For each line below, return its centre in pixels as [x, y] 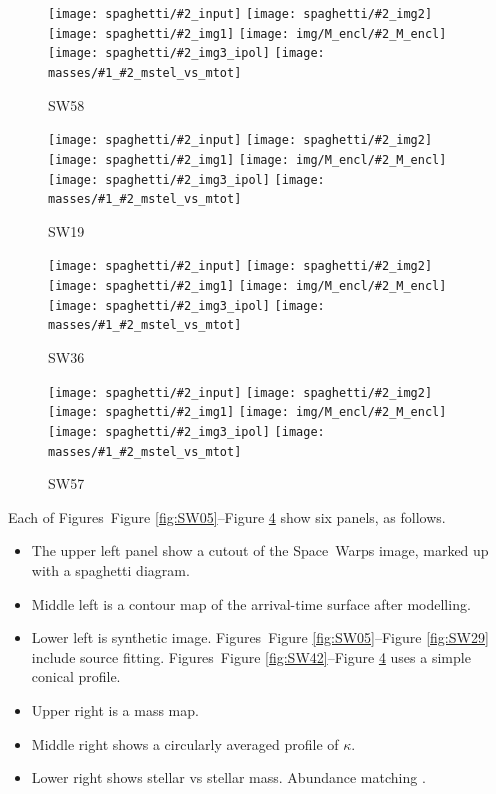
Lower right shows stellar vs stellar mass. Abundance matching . [228, 777]
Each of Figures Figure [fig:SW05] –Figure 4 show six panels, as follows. [227, 516]
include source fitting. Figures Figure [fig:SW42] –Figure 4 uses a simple [251, 656]
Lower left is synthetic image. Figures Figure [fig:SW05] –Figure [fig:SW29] [260, 637]
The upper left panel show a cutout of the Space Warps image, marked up [260, 550]
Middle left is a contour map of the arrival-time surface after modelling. [251, 603]
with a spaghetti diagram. [110, 570]
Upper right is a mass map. [115, 710]
